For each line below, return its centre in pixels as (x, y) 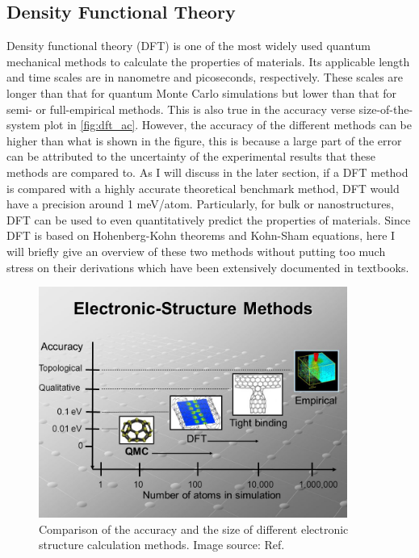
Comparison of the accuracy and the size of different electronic (194, 529)
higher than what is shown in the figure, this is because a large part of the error (204, 140)
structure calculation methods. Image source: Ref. (162, 545)
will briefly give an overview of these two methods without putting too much (196, 251)
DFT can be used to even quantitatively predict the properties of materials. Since (209, 219)
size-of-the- (386, 109)
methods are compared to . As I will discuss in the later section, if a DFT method (207, 172)
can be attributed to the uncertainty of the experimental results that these (191, 156)
